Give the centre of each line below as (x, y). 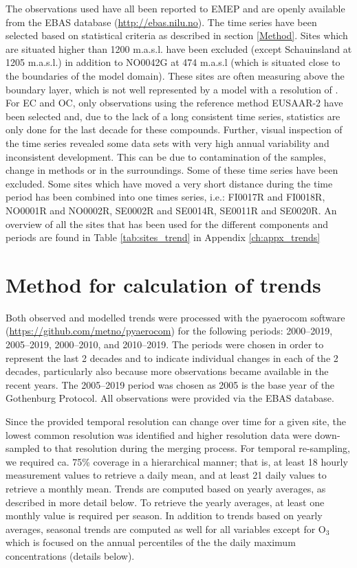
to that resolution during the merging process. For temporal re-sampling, (196, 448)
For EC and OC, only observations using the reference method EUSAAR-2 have (174, 103)
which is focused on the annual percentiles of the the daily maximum (151, 542)
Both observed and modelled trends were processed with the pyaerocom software (175, 317)
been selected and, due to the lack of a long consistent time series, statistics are (173, 116)
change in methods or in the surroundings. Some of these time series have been (172, 170)
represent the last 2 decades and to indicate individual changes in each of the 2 (172, 357)
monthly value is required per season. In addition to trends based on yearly (164, 515)
